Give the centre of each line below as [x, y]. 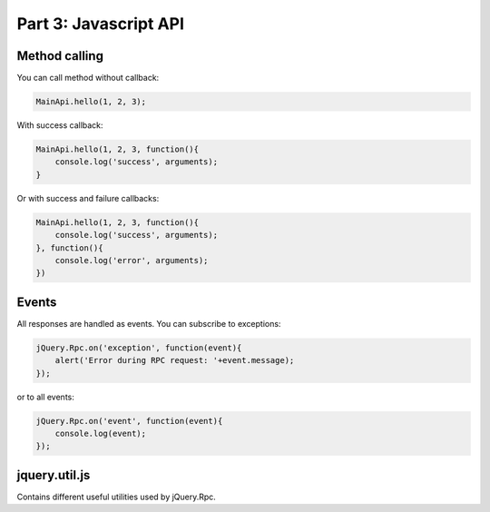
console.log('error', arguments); [132, 260]
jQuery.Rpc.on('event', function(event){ [129, 421]
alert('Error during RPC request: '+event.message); [175, 360]
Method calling [60, 56]
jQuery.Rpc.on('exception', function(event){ [139, 348]
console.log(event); [101, 433]
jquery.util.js [54, 475]
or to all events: [45, 397]
